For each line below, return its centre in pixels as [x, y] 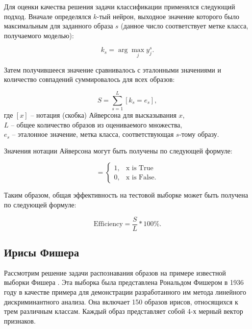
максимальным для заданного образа [59, 26]
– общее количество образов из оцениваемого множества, [97, 124]
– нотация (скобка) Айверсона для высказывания [103, 114]
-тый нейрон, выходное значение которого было [168, 16]
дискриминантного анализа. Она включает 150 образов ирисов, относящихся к [121, 301]
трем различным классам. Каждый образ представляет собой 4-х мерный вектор [124, 311]
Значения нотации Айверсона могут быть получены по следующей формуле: [118, 150]
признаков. [20, 320]
